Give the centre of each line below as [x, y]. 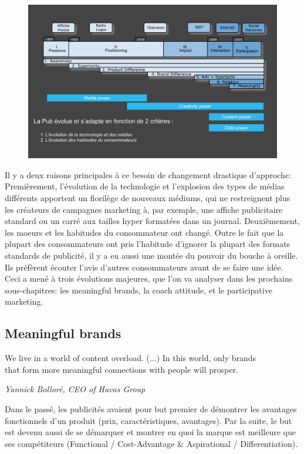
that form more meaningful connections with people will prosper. [121, 369]
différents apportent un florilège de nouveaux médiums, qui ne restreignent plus [148, 198]
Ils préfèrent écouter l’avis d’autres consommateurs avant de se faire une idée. [144, 267]
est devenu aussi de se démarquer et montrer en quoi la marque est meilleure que [150, 432]
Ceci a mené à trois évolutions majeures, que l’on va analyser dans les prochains [149, 278]
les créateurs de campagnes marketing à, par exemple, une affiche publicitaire [144, 209]
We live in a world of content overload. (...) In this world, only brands [131, 358]
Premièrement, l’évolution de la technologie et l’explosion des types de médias [145, 186]
